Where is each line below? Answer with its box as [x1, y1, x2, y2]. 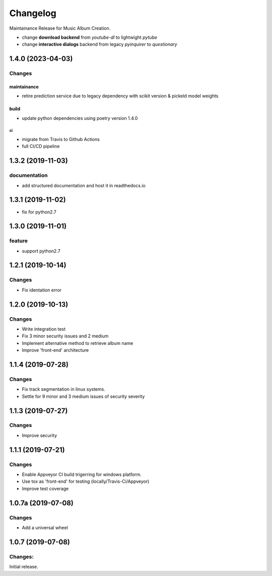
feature [9, 237, 28, 244]
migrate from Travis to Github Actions [22, 136, 100, 142]
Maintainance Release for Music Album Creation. [9, 25, 111, 31]
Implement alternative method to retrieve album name [22, 340, 133, 346]
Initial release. [9, 564, 38, 570]
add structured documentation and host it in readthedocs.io [22, 182, 146, 188]
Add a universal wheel [22, 524, 68, 531]
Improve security [22, 432, 57, 438]
